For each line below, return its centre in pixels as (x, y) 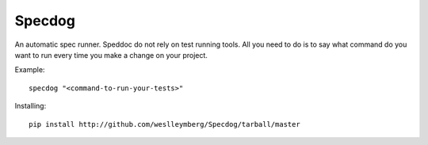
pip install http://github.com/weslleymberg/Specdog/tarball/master (164, 124)
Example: (30, 70)
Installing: (31, 106)
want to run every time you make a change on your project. (111, 55)
